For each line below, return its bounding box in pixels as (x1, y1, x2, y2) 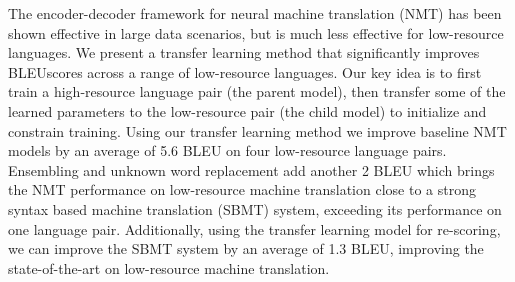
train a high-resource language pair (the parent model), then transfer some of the (8, 81, 506, 102)
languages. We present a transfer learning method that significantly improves (8, 42, 480, 63)
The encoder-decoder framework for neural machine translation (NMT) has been (8, 3, 502, 23)
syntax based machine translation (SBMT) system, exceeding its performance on (8, 198, 502, 219)
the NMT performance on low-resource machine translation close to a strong (8, 179, 476, 200)
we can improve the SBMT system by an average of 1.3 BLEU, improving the (8, 238, 484, 259)
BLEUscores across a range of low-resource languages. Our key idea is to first (8, 61, 482, 82)
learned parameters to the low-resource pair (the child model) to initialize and (8, 100, 487, 121)
